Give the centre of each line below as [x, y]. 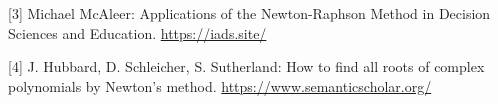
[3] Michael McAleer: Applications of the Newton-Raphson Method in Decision [249, 13]
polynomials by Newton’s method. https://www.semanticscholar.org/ [220, 85]
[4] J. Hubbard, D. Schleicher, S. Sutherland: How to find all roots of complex [246, 66]
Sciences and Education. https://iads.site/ [137, 32]
